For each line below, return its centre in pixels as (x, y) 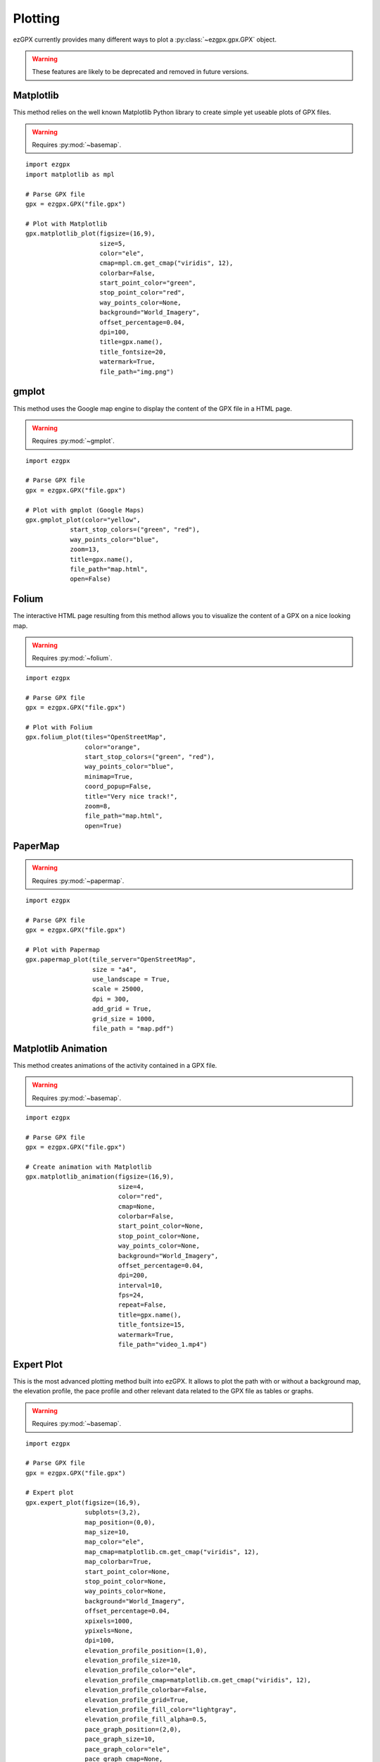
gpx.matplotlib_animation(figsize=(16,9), (100, 1177)
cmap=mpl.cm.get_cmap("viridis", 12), (166, 263)
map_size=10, (107, 1532)
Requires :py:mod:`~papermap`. (78, 880)
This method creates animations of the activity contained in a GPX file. (115, 1065)
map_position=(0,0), (120, 1522)
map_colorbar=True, (118, 1562)
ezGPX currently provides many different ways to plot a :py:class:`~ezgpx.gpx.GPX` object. (145, 39)
